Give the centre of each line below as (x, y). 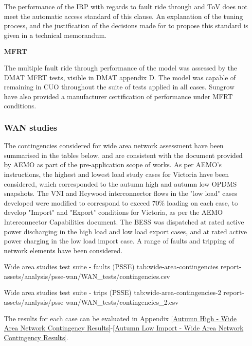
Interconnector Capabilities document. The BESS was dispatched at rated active (124, 221)
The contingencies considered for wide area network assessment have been (114, 146)
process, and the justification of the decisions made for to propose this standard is (126, 26)
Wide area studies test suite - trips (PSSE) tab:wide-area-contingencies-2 (113, 292)
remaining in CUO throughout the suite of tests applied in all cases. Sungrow (119, 87)
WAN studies (31, 127)
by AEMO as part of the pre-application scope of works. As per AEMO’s (113, 164)
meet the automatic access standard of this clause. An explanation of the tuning (124, 16)
